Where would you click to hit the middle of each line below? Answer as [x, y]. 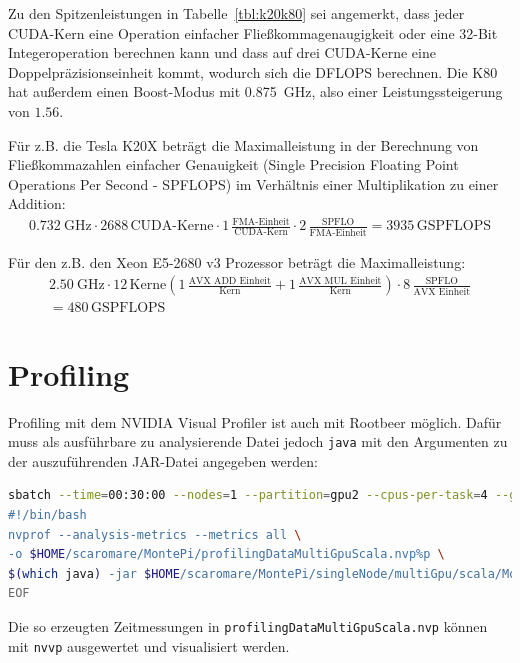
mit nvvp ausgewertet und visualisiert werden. [149, 645]
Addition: [37, 203]
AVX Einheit [442, 291]
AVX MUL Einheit [340, 280]
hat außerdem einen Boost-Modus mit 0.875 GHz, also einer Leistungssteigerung [255, 91]
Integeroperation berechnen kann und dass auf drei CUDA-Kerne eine [222, 52]
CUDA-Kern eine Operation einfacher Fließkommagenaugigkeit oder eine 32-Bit [253, 32]
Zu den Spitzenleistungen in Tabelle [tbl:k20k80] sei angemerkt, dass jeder [236, 13]
